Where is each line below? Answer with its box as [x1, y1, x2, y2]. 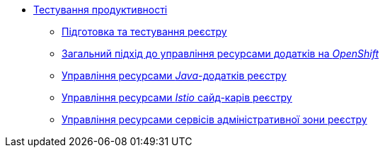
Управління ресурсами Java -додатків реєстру [62, 69, 287, 81]
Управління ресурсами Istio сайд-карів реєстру [62, 91, 292, 103]
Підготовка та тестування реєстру [62, 25, 227, 38]
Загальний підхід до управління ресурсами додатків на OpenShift [62, 47, 379, 59]
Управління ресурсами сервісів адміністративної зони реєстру [62, 113, 367, 125]
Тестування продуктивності [33, 4, 168, 16]
